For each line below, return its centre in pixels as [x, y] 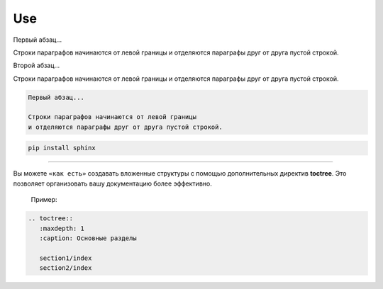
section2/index [66, 268]
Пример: [44, 200]
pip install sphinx [62, 148]
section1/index [66, 258]
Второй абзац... [37, 66]
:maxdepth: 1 [62, 228]
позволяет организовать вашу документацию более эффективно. [112, 183]
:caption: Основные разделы [88, 238]
